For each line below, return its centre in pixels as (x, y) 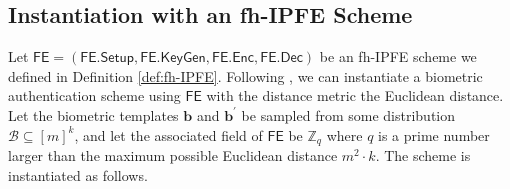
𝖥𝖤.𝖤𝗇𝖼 (232, 58)
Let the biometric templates (93, 114)
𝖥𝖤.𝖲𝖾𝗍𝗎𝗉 (107, 58)
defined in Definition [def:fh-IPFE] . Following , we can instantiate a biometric (245, 75)
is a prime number (434, 134)
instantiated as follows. (78, 174)
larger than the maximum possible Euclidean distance (173, 155)
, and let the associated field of (168, 134)
